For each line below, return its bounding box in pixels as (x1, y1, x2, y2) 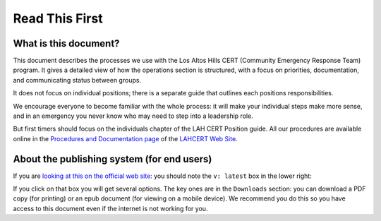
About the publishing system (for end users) (13, 153, 212, 165)
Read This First (13, 11, 103, 26)
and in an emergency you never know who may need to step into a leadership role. (13, 112, 253, 120)
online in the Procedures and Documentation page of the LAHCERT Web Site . (13, 134, 238, 143)
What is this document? (13, 37, 120, 49)
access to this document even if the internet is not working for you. (13, 204, 208, 213)
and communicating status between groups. (13, 76, 141, 84)
